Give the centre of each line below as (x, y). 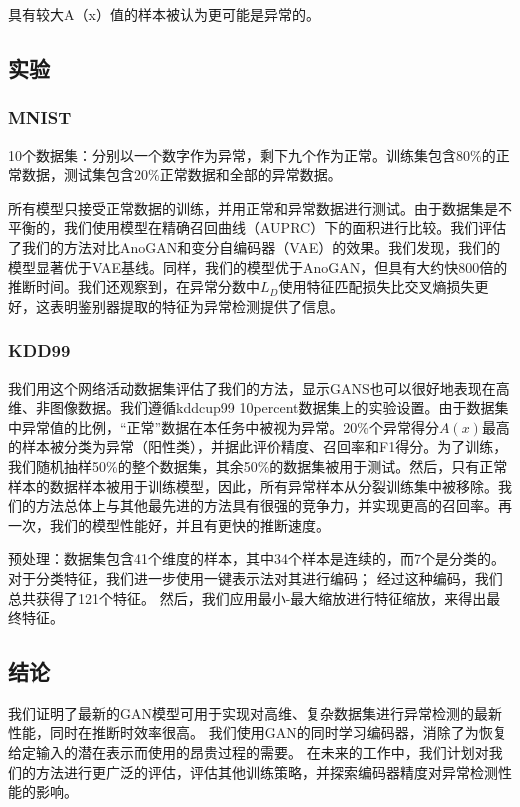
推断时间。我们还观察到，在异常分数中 (134, 286)
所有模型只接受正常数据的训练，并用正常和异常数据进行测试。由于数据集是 (253, 207)
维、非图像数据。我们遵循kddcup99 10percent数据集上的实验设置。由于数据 (251, 407)
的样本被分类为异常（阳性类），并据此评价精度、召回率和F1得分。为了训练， (258, 446)
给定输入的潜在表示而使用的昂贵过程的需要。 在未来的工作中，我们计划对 (248, 752)
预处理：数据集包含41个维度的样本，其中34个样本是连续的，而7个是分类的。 (256, 558)
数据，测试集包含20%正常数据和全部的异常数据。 (181, 174)
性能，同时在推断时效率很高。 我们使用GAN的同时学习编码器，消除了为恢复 (257, 732)
